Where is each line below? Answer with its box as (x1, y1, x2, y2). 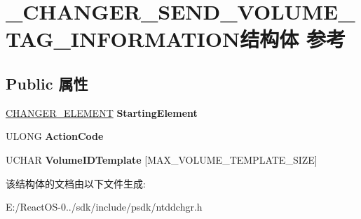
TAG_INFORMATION (6, 24, 240, 53)
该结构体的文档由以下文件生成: (6, 176, 146, 190)
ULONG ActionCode (6, 129, 104, 143)
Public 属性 (6, 72, 88, 94)
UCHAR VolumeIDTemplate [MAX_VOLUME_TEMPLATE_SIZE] (6, 152, 318, 167)
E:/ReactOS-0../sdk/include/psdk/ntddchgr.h (6, 199, 203, 214)
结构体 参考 (240, 24, 346, 53)
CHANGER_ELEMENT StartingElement (6, 105, 198, 120)
